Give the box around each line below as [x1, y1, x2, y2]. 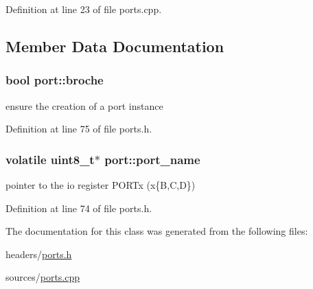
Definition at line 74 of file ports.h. [5, 200, 152, 215]
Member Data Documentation [5, 35, 224, 56]
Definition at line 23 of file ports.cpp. [5, 2, 162, 16]
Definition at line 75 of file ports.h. [5, 122, 152, 136]
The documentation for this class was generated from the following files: [5, 224, 308, 238]
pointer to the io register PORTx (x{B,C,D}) [5, 178, 196, 192]
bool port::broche [5, 71, 104, 89]
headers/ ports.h [5, 246, 72, 261]
